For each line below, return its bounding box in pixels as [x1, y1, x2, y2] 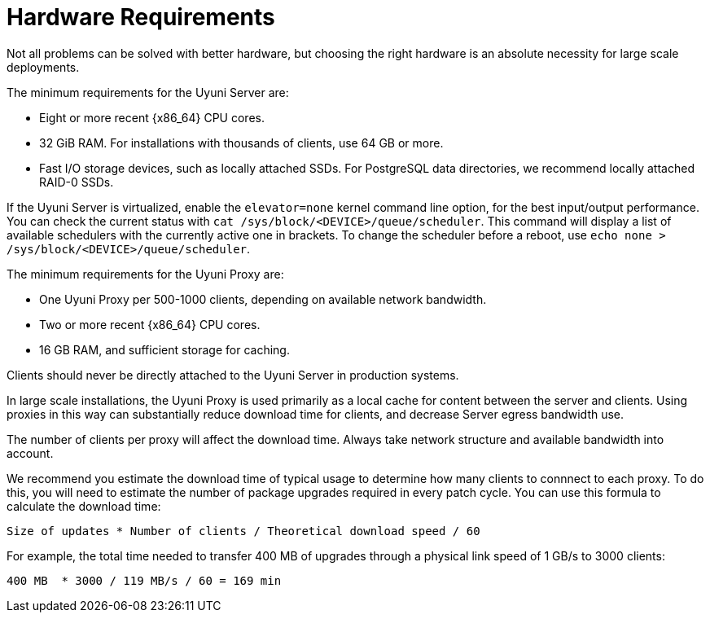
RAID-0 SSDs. [39, 174, 114, 189]
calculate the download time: [7, 498, 161, 513]
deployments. [7, 59, 80, 74]
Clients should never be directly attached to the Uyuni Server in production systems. [7, 367, 459, 382]
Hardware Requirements [7, 3, 275, 31]
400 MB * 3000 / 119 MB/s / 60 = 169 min [7, 573, 282, 587]
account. [7, 446, 54, 460]
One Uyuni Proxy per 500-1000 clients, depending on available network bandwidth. [39, 292, 487, 306]
